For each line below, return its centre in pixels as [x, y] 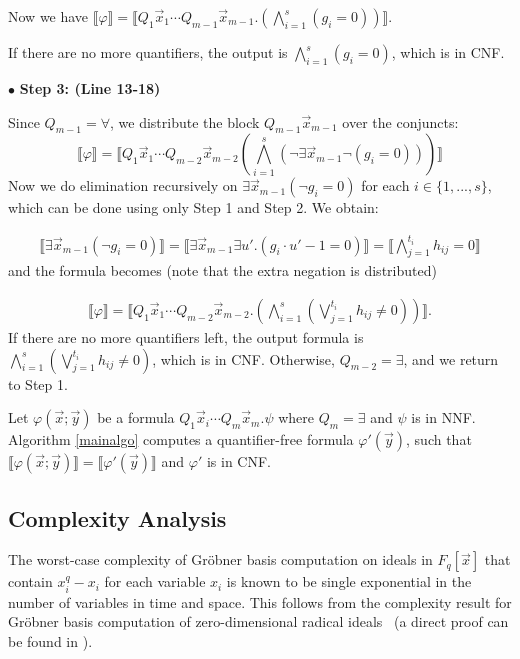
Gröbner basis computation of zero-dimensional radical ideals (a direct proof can [258, 621]
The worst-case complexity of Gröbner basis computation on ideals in [220, 559]
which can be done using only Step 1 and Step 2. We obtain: [193, 207]
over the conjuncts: [400, 121]
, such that [439, 439]
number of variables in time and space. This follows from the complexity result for [260, 601]
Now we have [48, 16]
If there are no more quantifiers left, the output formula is [186, 336]
